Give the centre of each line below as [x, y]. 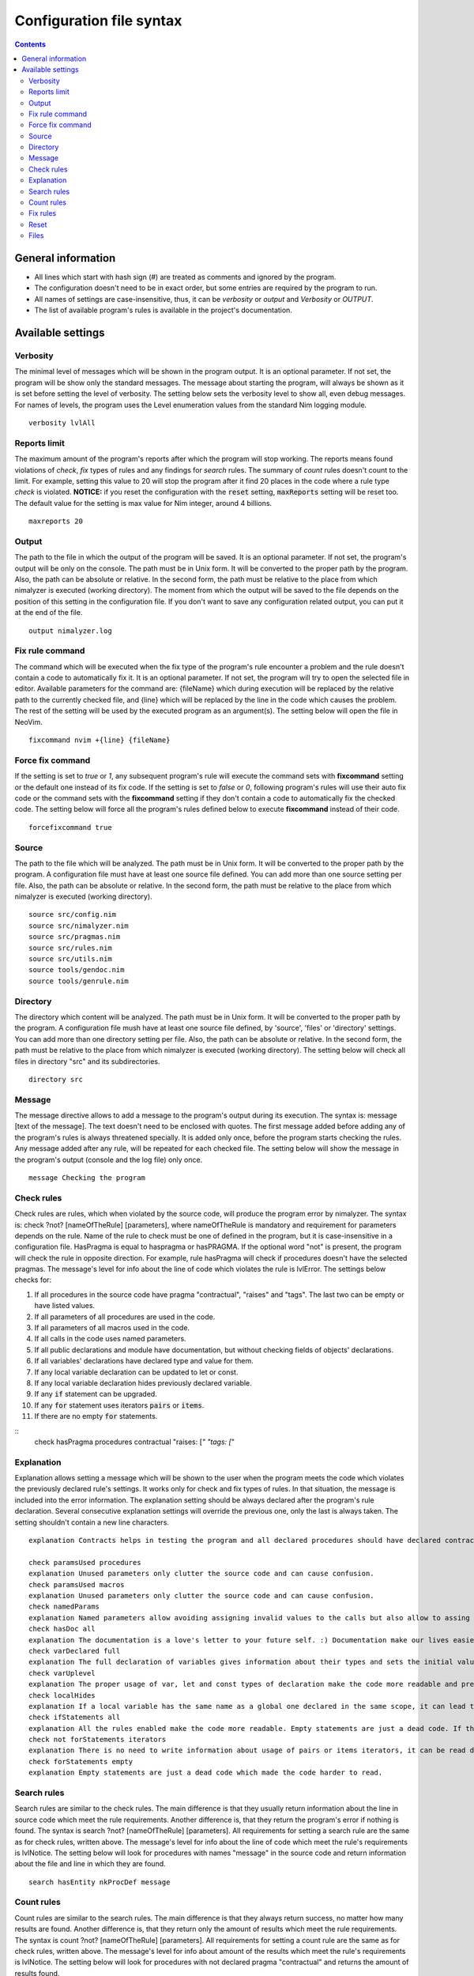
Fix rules [43, 213]
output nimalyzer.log [70, 631]
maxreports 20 [56, 521]
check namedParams [64, 1607]
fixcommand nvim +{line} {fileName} [100, 740]
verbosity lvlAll [62, 422]
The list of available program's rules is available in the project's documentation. [163, 310]
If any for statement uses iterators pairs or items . [119, 1405]
